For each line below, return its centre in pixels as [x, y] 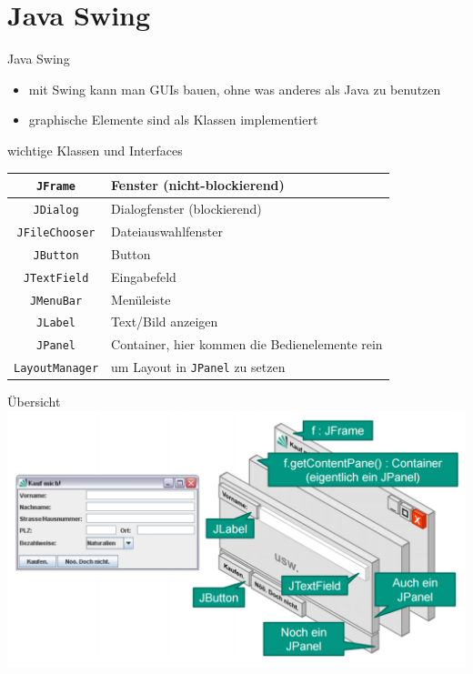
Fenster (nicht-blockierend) [198, 185]
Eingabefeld [144, 276]
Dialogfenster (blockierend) [186, 208]
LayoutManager [56, 369]
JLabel [56, 323]
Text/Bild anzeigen [165, 322]
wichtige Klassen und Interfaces [95, 150]
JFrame [56, 186]
